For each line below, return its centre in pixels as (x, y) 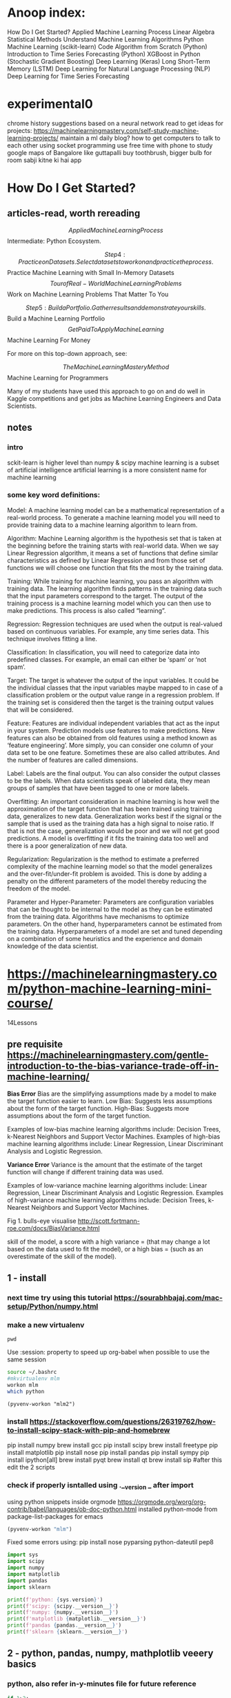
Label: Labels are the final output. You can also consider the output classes (114, 773)
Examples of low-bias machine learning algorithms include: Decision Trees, (114, 1129)
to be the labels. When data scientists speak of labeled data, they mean (109, 780)
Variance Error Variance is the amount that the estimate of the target (105, 1164)
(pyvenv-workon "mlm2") (41, 1404)
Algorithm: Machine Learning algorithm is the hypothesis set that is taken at (114, 538)
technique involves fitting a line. (52, 638)
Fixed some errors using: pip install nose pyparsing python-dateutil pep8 (110, 1542)
